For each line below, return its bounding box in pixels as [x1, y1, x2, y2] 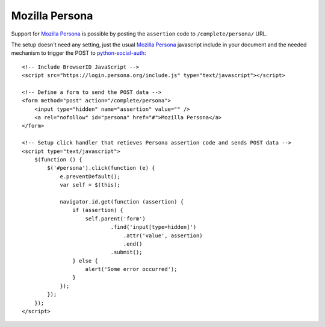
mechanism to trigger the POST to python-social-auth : [11, 49, 147, 57]
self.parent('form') [85, 215, 146, 222]
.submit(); [110, 249, 143, 256]
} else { [72, 257, 99, 264]
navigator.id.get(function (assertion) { [60, 198, 184, 205]
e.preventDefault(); [60, 173, 120, 180]
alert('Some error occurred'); [85, 266, 178, 273]
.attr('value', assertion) [123, 232, 203, 239]
